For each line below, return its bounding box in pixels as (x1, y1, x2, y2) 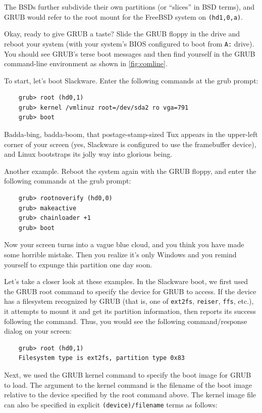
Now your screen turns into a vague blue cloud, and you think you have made (4, 239, 244, 250)
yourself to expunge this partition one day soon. (4, 259, 152, 269)
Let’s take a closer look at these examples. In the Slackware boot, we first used (4, 276, 248, 287)
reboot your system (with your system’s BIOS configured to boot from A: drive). (4, 38, 254, 49)
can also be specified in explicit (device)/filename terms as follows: (4, 399, 218, 409)
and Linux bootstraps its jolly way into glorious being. (4, 149, 173, 159)
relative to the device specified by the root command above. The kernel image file (4, 389, 256, 400)
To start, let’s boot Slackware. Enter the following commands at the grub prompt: (4, 75, 258, 85)
